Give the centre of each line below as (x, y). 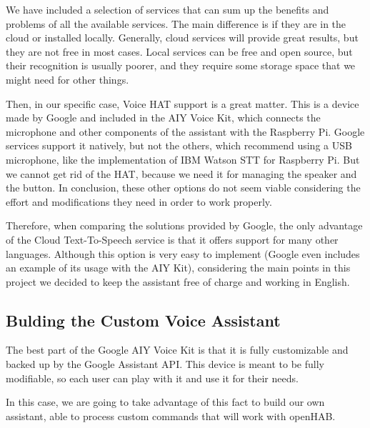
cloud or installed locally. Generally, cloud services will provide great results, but (182, 38)
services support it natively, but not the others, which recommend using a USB (179, 145)
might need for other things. (67, 79)
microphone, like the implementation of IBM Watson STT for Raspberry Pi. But (183, 159)
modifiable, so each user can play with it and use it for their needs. (152, 378)
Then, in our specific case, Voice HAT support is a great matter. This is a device (182, 103)
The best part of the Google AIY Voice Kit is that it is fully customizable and (177, 350)
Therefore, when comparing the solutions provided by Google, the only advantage (184, 225)
